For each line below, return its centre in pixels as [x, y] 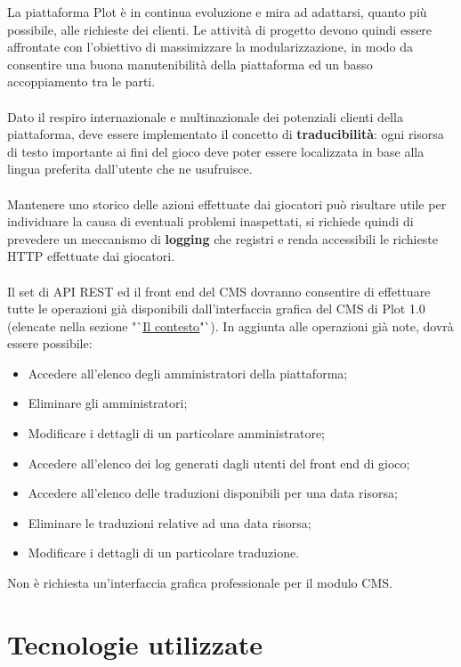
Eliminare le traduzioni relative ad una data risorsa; [170, 522]
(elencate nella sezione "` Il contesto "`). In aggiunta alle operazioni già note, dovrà [230, 325]
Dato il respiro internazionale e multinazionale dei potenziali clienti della [205, 116]
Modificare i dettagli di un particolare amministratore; [176, 433]
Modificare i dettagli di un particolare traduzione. [164, 553]
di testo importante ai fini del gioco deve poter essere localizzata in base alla [216, 151]
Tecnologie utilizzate [135, 643]
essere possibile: [50, 343]
